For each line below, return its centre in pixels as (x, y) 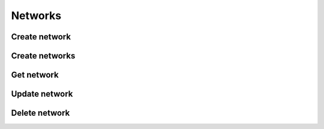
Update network (42, 94)
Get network (35, 75)
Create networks (43, 56)
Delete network (40, 113)
